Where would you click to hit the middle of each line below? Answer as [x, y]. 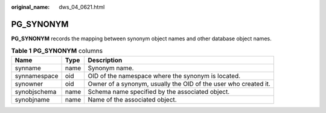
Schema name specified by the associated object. [159, 91]
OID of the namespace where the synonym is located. [164, 76]
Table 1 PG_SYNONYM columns [57, 51]
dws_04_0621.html [82, 7]
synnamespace [37, 76]
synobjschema [36, 91]
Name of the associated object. [133, 99]
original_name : [30, 7]
